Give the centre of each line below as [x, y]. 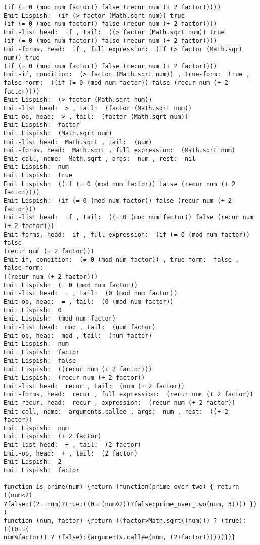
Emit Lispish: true [38, 176]
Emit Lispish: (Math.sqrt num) [58, 133]
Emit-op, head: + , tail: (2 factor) [71, 453]
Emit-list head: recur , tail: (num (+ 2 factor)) [94, 386]
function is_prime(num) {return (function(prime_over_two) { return [121, 487]
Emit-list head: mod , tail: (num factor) [80, 327]
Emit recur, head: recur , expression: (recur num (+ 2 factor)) [120, 403]
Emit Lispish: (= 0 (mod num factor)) [71, 285]
